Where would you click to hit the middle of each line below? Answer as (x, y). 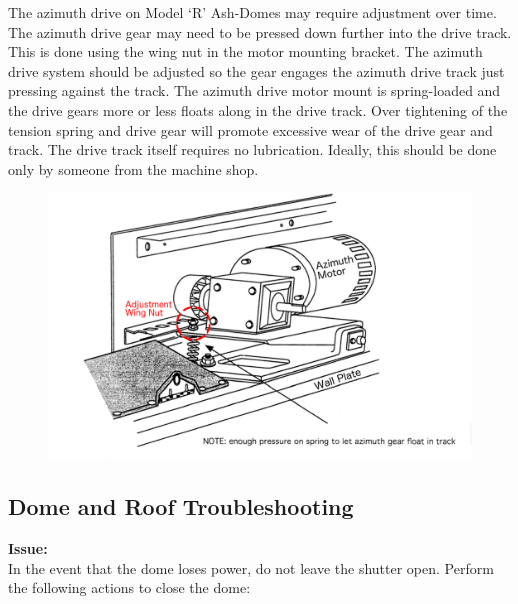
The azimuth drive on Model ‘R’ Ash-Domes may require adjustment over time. (252, 12)
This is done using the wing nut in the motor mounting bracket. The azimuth (245, 51)
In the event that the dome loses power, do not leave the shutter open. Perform (251, 567)
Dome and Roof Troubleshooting (181, 506)
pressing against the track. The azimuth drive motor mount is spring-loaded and (254, 90)
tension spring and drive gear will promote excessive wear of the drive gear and (250, 129)
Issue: (28, 548)
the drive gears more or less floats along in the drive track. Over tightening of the (258, 109)
